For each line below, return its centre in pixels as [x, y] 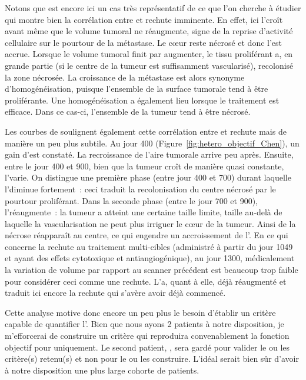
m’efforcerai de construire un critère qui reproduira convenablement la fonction [147, 336]
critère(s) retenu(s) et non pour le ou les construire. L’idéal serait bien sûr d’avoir [152, 359]
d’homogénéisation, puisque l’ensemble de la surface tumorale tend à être [137, 89]
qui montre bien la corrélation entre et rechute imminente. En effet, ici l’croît [144, 19]
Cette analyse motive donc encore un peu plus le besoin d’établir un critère [140, 312]
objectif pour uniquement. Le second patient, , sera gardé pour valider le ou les [147, 347]
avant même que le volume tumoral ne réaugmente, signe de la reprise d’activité [149, 31]
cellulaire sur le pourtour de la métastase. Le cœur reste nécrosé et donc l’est [144, 42]
